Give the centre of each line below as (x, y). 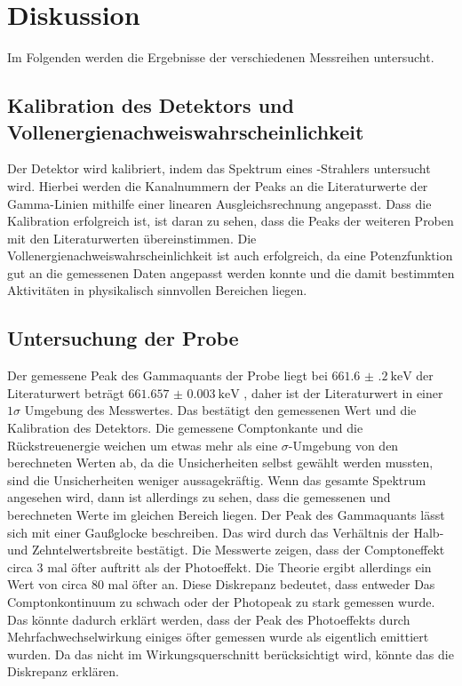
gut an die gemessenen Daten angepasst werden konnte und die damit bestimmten (231, 272)
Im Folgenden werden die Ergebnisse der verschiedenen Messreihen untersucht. (221, 57)
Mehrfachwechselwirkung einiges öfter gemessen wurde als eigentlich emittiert (218, 637)
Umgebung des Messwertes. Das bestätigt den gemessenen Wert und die (220, 410)
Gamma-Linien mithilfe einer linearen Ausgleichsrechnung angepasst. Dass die (219, 203)
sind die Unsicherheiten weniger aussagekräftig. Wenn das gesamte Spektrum (217, 479)
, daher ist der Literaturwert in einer (343, 392)
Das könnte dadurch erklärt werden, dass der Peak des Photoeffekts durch (209, 619)
